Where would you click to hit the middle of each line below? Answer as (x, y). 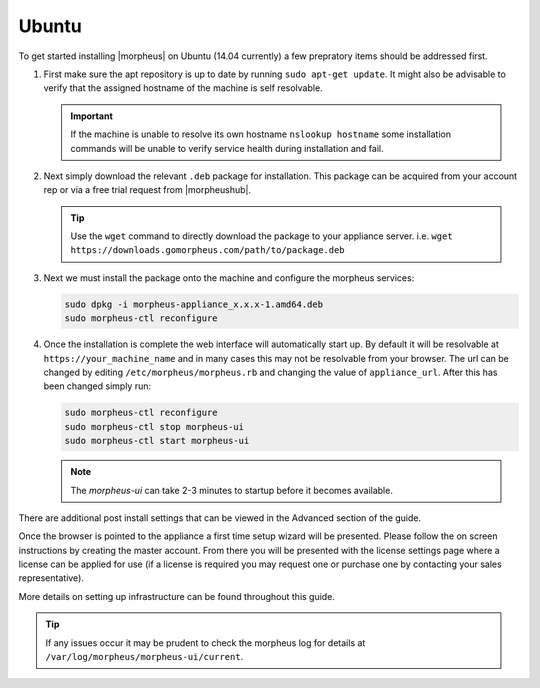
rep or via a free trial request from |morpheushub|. (147, 190)
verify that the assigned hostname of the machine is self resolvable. (183, 88)
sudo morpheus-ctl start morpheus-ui (157, 441)
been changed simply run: (97, 386)
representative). (51, 578)
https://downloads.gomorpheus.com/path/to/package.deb (207, 250)
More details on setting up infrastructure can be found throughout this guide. (176, 596)
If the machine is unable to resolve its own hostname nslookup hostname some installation (261, 134)
